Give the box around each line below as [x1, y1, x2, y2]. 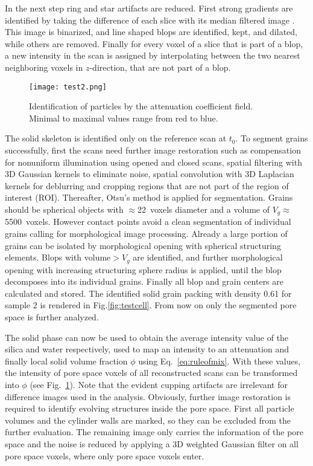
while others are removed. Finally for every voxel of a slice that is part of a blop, [5, 37, 303, 50]
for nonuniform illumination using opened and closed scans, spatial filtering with [5, 155, 302, 168]
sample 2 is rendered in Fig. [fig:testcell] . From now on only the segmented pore [5, 299, 297, 311]
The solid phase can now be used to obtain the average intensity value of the [5, 331, 289, 343]
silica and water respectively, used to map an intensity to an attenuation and [5, 343, 289, 355]
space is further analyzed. [5, 311, 99, 323]
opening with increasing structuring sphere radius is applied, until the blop [5, 263, 282, 276]
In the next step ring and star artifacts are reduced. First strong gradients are [5, 2, 293, 14]
